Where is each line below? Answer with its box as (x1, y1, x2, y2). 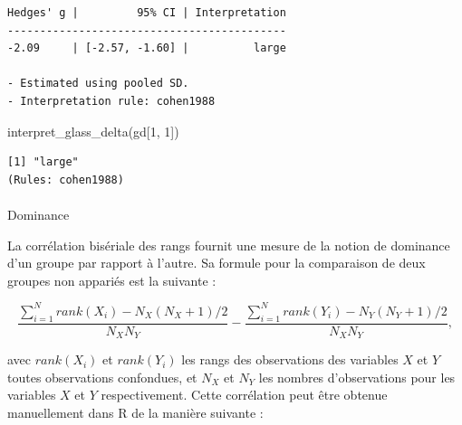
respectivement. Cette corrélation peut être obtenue (101, 385, 388, 404)
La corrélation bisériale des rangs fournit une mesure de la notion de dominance (7, 235, 450, 254)
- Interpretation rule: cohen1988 (7, 94, 216, 108)
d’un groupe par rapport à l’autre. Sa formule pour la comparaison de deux (7, 253, 426, 272)
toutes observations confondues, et (7, 367, 197, 386)
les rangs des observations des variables (181, 350, 399, 369)
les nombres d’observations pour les (258, 367, 456, 386)
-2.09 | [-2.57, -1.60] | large (7, 42, 286, 55)
